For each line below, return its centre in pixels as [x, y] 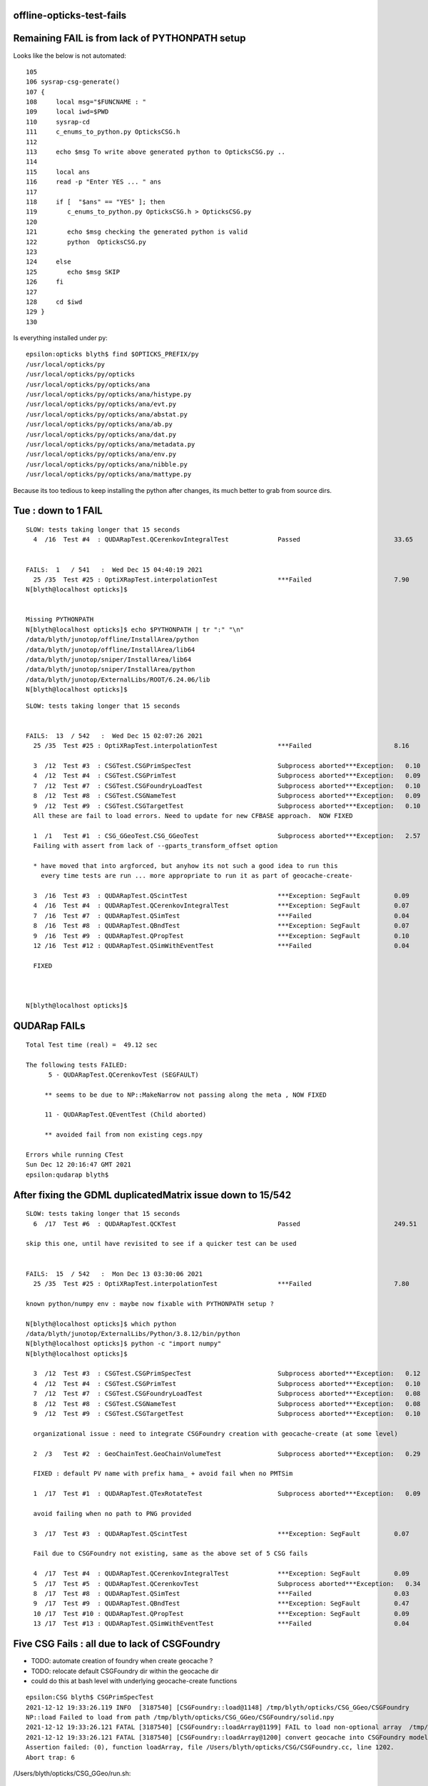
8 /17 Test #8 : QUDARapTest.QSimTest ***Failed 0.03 [221, 1594]
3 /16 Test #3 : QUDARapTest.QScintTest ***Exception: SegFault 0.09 [221, 896]
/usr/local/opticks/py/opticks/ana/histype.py [109, 394]
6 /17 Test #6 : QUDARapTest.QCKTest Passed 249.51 [225, 1224]
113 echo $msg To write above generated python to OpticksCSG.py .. [156, 152]
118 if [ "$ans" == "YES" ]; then [96, 202]
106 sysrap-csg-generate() [73, 82]
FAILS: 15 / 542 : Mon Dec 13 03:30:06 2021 [114, 1274]
